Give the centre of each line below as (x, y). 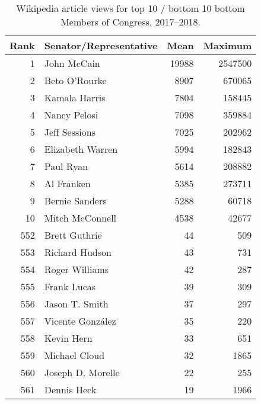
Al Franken (67, 183)
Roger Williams (77, 269)
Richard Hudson (78, 252)
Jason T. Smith (76, 304)
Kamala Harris (75, 97)
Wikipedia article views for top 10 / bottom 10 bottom (130, 8)
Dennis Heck (70, 389)
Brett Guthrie (73, 235)
